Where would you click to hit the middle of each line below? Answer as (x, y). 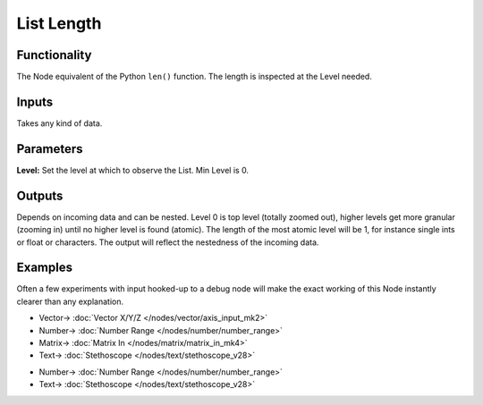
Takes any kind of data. (59, 123)
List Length (59, 23)
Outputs (40, 195)
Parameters (50, 149)
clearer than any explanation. (70, 301)
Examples (45, 268)
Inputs (35, 101)
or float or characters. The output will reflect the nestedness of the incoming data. (168, 242)
